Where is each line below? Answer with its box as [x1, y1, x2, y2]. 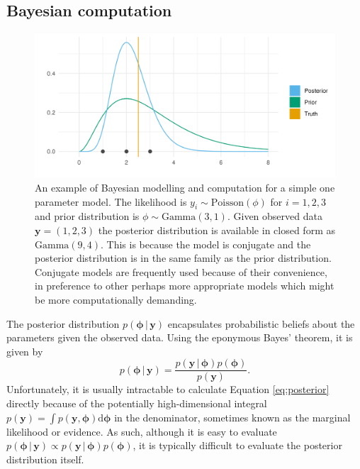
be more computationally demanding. [35, 292, 197, 307]
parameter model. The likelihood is [35, 194, 187, 209]
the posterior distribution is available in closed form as [98, 223, 335, 238]
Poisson [210, 197, 244, 208]
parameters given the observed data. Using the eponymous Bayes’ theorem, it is [6, 330, 353, 345]
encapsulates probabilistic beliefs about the [167, 316, 355, 331]
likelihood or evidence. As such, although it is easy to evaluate [6, 424, 277, 438]
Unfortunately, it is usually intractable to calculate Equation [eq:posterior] [6, 382, 330, 397]
